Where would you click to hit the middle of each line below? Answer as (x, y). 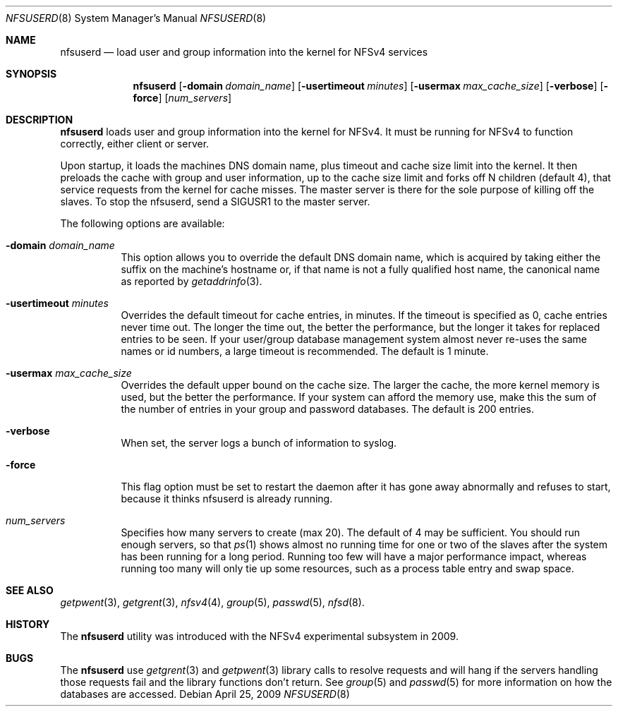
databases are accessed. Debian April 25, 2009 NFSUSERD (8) (205, 694)
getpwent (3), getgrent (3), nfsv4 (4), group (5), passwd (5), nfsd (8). (212, 602)
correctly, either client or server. (135, 144)
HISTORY (28, 624)
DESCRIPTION (40, 120)
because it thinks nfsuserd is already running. (227, 499)
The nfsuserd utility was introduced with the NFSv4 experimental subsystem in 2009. (259, 636)
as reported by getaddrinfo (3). (192, 281)
